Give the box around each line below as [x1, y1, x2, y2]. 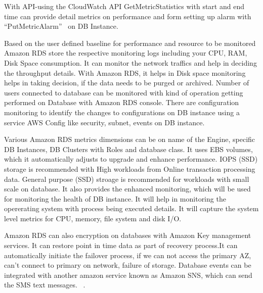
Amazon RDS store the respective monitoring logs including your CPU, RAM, [4, 47, 247, 58]
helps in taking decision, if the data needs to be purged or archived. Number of [4, 77, 249, 88]
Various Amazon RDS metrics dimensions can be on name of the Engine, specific [4, 134, 255, 144]
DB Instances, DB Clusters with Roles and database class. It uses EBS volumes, [4, 143, 253, 154]
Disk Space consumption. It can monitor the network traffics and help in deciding [4, 57, 257, 68]
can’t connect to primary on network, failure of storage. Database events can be [4, 260, 251, 270]
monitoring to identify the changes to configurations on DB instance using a [4, 107, 240, 117]
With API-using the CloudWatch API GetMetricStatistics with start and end [4, 1, 244, 11]
